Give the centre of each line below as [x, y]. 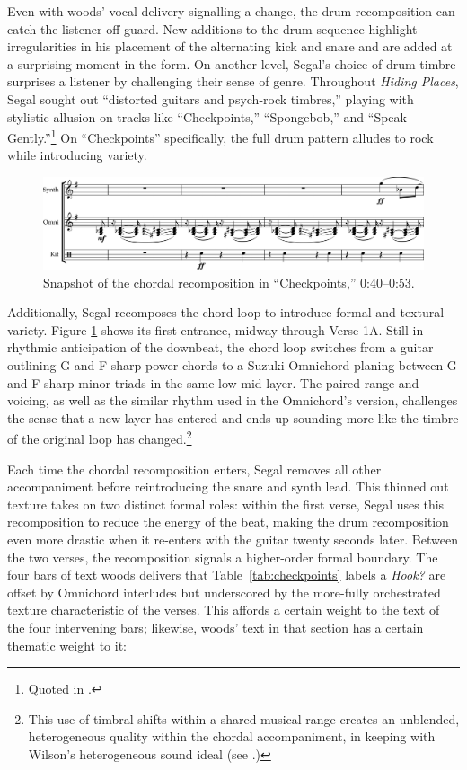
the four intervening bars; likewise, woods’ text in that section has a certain [216, 628]
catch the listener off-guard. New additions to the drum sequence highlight [212, 28]
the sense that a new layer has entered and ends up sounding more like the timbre [233, 417]
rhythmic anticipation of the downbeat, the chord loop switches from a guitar [220, 347]
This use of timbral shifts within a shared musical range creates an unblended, [244, 718]
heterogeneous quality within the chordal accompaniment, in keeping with [232, 736]
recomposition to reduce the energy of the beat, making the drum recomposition [228, 522]
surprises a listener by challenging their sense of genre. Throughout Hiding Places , [233, 81]
